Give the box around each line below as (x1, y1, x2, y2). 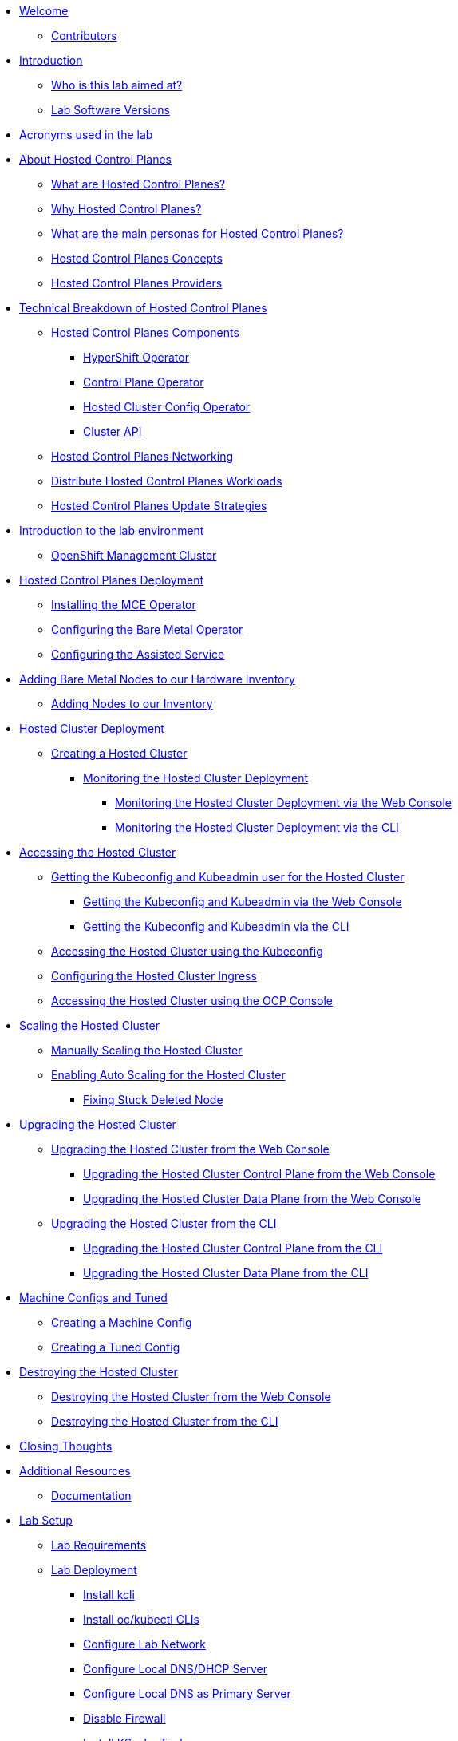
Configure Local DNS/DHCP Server (83, 1662, 268, 1676)
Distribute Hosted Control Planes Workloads (51, 474, 282, 488)
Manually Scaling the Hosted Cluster (51, 1043, 243, 1057)
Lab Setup (19, 1513, 73, 1527)
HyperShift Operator (83, 350, 189, 364)
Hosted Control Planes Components (51, 326, 239, 339)
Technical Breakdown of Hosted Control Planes (19, 301, 267, 315)
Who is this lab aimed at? (51, 78, 183, 92)
